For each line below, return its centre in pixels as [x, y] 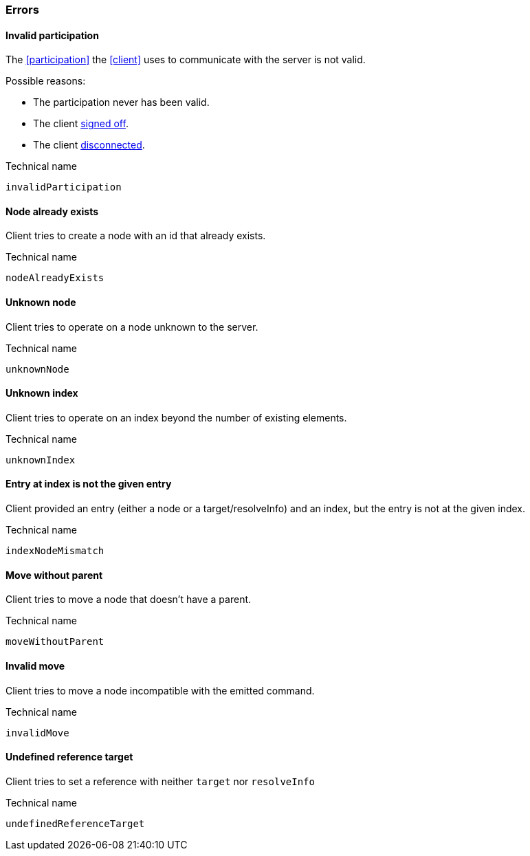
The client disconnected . [89, 145]
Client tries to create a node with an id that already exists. [136, 236]
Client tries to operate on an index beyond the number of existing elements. [176, 417]
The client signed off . [81, 124]
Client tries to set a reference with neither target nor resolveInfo [160, 781]
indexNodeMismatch [55, 551]
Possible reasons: [46, 81]
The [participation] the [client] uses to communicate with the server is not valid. [186, 60]
